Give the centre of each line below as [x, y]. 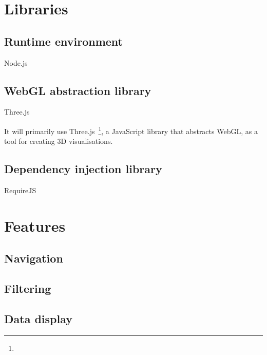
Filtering [28, 288]
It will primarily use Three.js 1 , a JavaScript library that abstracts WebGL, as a [131, 130]
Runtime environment [63, 41]
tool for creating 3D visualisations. [59, 141]
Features [35, 225]
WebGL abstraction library [78, 90]
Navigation [34, 258]
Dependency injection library [83, 169]
